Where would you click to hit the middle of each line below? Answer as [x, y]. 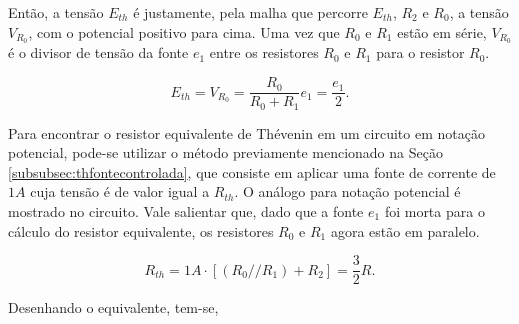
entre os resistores [264, 52]
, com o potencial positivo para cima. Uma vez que [184, 31]
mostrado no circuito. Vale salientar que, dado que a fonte [186, 210]
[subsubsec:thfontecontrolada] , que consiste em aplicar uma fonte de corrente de [252, 171]
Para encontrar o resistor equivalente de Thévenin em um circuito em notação [246, 132]
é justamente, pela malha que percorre [250, 12]
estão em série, [442, 31]
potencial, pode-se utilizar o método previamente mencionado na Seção [225, 152]
